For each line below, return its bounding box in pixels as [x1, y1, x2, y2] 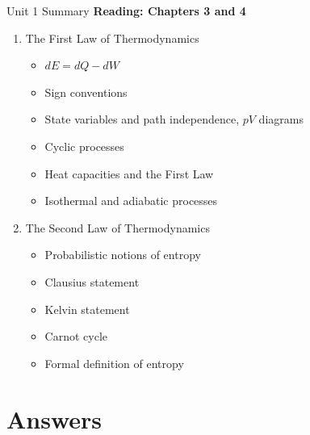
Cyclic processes [44, 137, 124, 154]
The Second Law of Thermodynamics [25, 219, 210, 236]
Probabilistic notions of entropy [44, 246, 201, 263]
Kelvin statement [44, 300, 130, 317]
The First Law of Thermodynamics [25, 29, 199, 46]
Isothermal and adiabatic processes [44, 192, 218, 209]
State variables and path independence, [44, 111, 240, 128]
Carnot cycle [44, 328, 108, 345]
